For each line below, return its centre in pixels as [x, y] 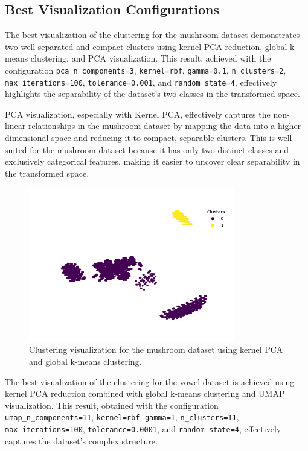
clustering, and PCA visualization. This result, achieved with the [151, 58]
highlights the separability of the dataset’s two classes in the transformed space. [152, 94]
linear [15, 126]
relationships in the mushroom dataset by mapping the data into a [152, 126]
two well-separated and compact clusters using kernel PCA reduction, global [146, 46]
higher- [290, 126]
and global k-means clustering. [85, 361]
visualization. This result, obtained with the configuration [112, 405]
